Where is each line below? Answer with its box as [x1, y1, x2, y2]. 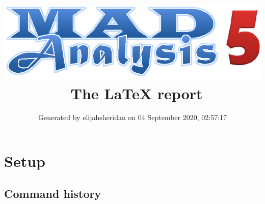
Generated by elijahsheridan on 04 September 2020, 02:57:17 [38, 112, 227, 123]
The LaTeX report [70, 82, 203, 103]
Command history [4, 185, 101, 201]
